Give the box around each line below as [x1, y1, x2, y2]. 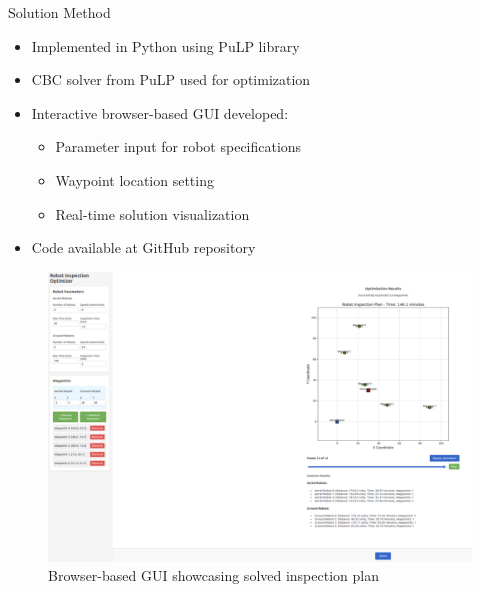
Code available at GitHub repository [31, 237, 256, 258]
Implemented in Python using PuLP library [31, 35, 300, 56]
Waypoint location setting [55, 169, 214, 190]
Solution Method [8, 2, 111, 22]
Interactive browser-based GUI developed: [31, 102, 289, 123]
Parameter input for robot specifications [55, 136, 302, 157]
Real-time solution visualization [55, 203, 250, 224]
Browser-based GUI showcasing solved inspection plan [48, 565, 379, 586]
